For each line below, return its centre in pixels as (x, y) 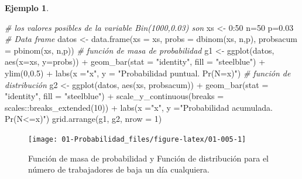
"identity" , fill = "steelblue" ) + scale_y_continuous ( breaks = (114, 96)
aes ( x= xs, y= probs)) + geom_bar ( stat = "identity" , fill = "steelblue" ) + (135, 62)
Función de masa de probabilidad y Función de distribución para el (149, 158)
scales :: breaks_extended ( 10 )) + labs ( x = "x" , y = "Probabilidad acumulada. (139, 107)
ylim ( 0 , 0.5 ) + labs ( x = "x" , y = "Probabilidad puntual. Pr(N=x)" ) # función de (148, 73)
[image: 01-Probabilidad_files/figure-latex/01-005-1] (137, 139)
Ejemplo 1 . (27, 8)
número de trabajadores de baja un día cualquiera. (119, 169)
